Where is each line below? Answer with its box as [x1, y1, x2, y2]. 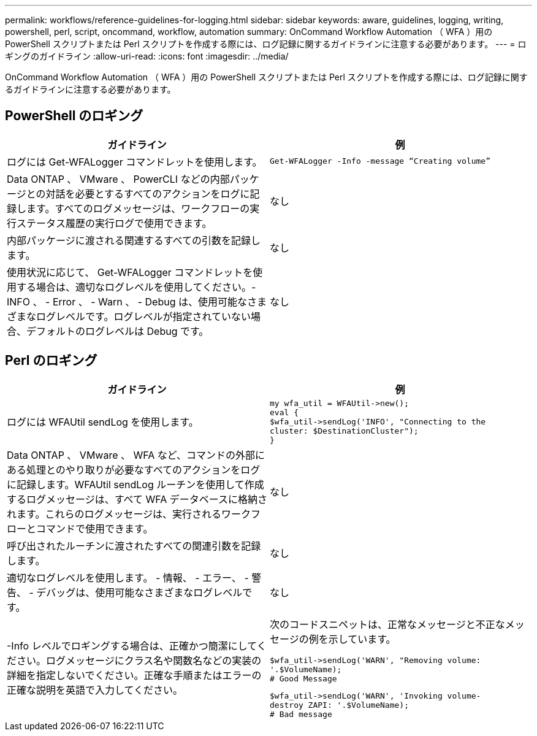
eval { [270, 407, 299, 417]
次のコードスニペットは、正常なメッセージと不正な [270, 618, 505, 631]
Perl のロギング [5, 353, 97, 369]
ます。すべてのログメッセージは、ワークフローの [26, 202, 250, 215]
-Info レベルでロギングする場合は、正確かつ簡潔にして [7, 640, 257, 653]
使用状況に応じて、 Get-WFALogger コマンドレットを [7, 266, 253, 278]
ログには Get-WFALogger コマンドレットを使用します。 [7, 155, 262, 168]
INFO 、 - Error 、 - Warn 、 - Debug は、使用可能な [7, 295, 247, 308]
